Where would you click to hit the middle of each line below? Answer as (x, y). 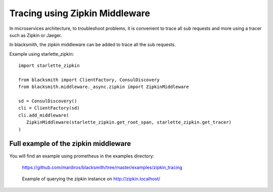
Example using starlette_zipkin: (42, 54)
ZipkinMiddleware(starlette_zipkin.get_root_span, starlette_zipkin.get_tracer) (129, 122)
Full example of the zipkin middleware (70, 144)
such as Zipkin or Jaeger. (36, 35)
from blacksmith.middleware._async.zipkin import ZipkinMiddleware (104, 87)
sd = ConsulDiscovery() (48, 101)
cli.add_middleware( (44, 115)
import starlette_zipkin (49, 66)
